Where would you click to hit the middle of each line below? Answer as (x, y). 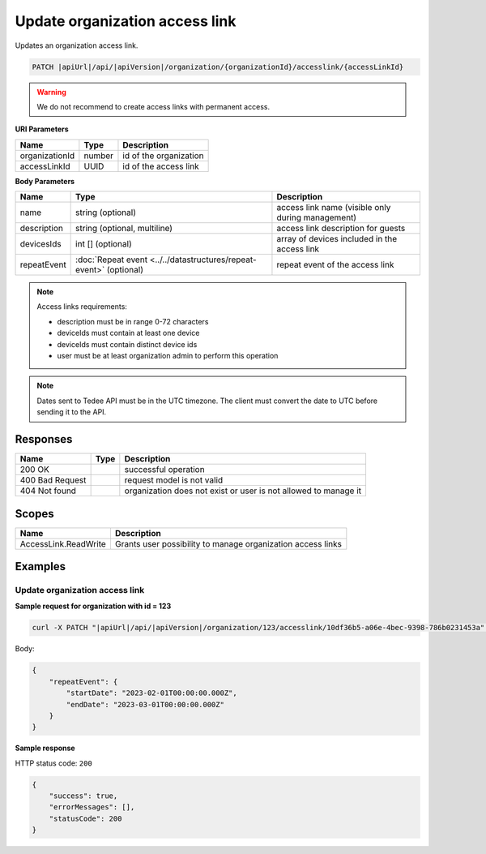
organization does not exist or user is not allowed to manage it (243, 491)
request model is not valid (174, 480)
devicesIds (40, 244)
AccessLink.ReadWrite (63, 543)
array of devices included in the (337, 239)
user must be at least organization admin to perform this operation (168, 356)
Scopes (34, 514)
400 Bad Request (53, 480)
